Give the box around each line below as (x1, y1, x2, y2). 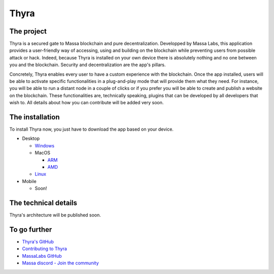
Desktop (22, 135, 40, 142)
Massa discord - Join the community (22, 260, 99, 266)
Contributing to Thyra (22, 246, 67, 252)
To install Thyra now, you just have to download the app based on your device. (9, 126, 174, 132)
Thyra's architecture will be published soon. (9, 212, 101, 218)
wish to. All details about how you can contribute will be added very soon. (9, 100, 164, 106)
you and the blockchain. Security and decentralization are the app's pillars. (9, 62, 166, 68)
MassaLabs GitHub (22, 253, 62, 259)
